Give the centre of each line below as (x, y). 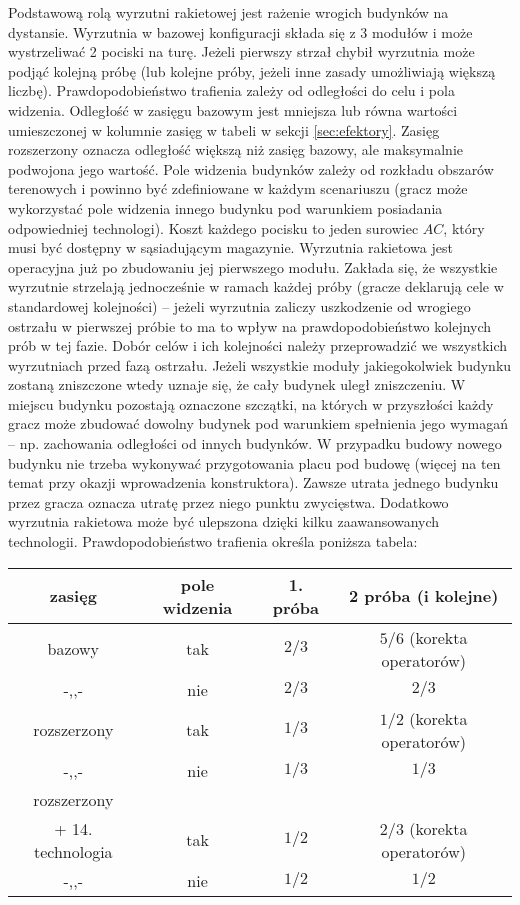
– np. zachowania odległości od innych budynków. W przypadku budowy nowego (255, 443)
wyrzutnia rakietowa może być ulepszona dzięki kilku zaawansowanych (224, 521)
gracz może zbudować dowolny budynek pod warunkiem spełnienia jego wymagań (258, 423)
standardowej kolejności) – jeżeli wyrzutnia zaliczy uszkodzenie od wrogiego (239, 305)
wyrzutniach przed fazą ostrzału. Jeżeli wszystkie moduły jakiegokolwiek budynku (260, 364)
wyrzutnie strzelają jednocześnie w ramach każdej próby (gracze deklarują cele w (256, 286)
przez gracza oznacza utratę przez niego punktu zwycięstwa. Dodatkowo (228, 501)
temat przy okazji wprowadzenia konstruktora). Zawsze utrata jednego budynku (253, 482)
